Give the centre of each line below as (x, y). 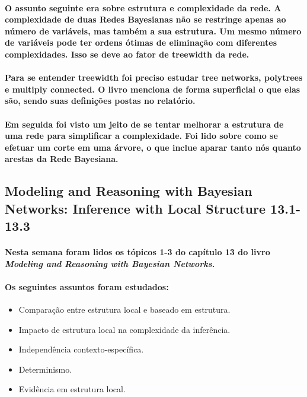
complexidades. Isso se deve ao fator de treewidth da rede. (127, 54)
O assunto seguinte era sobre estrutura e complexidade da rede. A (143, 7)
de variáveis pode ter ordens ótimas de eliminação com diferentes (141, 42)
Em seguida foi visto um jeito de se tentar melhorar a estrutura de (144, 124)
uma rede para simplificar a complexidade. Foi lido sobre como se (141, 136)
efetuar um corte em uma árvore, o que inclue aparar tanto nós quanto (153, 147)
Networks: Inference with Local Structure (135, 208)
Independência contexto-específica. (81, 349)
